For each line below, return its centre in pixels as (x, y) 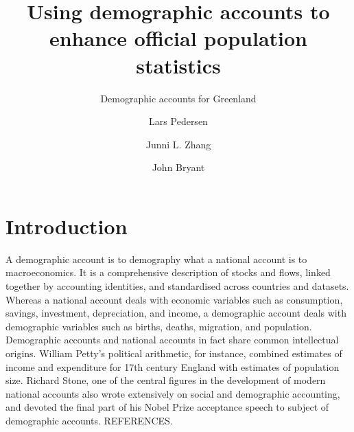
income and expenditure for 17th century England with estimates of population (173, 366)
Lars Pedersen (178, 121)
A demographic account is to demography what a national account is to (156, 259)
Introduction (67, 226)
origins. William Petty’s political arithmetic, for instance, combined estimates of (174, 353)
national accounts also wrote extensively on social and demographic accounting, (173, 393)
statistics (178, 65)
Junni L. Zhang (178, 144)
